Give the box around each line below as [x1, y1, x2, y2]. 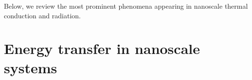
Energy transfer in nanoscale [4, 39, 200, 58]
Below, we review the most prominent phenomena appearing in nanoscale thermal [4, 1, 248, 11]
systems [4, 57, 57, 77]
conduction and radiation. [4, 10, 81, 20]
